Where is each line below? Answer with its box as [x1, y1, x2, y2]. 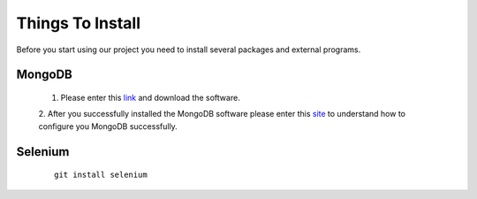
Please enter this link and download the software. [60, 92, 240, 103]
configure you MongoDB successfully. [38, 120, 178, 132]
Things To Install [16, 13, 141, 33]
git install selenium [54, 170, 148, 180]
